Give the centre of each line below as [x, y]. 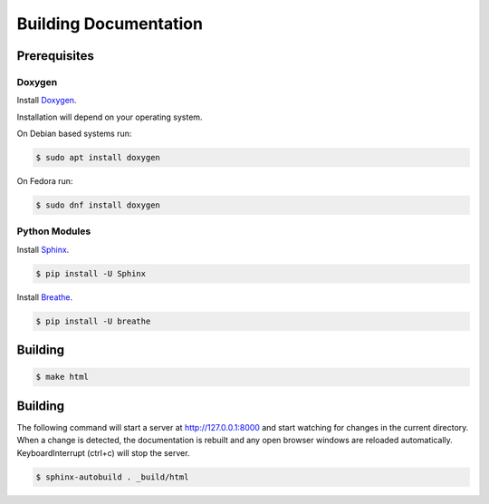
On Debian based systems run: [74, 134]
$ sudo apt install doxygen [98, 158]
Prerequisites [55, 56]
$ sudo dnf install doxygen [98, 205]
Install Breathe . [45, 297]
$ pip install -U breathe [93, 321]
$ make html [62, 377]
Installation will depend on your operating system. [110, 117]
